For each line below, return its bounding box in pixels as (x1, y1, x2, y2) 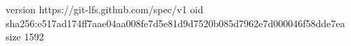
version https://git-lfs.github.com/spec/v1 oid (6, 2, 204, 16)
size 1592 (6, 29, 44, 44)
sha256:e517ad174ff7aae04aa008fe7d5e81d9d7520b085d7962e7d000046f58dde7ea (6, 15, 345, 30)
